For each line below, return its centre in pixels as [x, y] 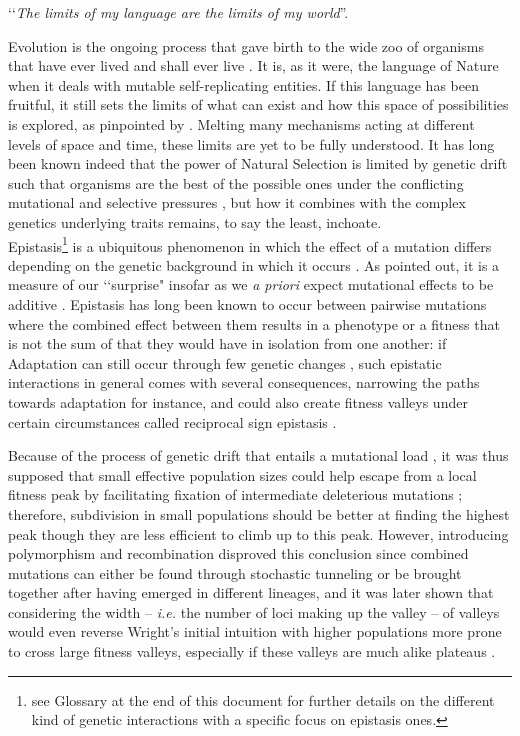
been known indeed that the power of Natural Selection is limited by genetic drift [258, 163]
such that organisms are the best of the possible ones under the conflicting [236, 182]
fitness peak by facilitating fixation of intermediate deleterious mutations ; [235, 494]
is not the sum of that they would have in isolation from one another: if [227, 343]
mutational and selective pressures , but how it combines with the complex [237, 202]
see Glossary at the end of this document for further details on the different [263, 699]
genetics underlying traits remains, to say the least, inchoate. [195, 221]
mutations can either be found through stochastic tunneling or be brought [235, 572]
